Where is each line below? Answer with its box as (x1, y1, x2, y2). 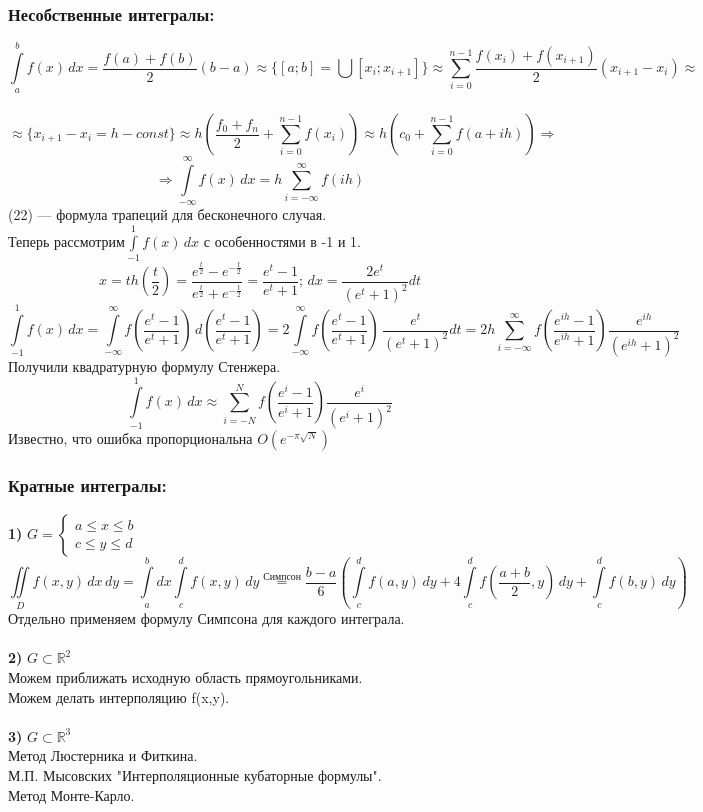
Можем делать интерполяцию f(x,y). (8, 686, 230, 707)
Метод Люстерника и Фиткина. (8, 745, 198, 766)
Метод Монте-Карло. (8, 784, 135, 805)
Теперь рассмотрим (8, 230, 125, 251)
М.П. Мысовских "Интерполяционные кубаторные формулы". (8, 764, 382, 785)
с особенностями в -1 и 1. (203, 230, 361, 251)
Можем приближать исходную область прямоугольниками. (8, 666, 363, 687)
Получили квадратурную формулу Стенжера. (8, 355, 281, 376)
